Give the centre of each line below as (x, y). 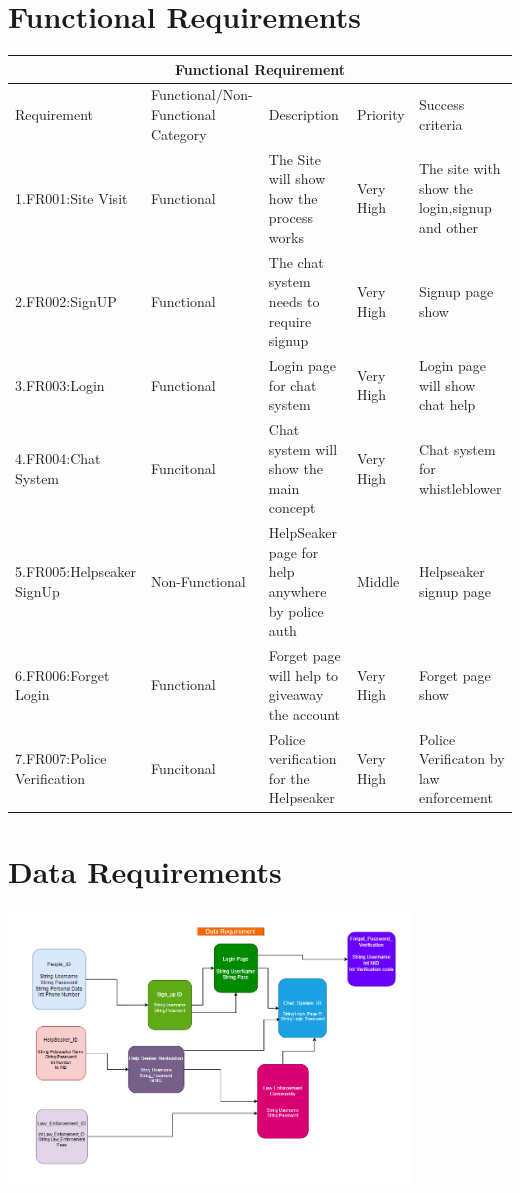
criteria (440, 123)
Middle (378, 581)
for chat (292, 384)
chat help (447, 404)
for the (289, 777)
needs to (294, 300)
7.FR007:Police (61, 758)
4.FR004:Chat (58, 458)
